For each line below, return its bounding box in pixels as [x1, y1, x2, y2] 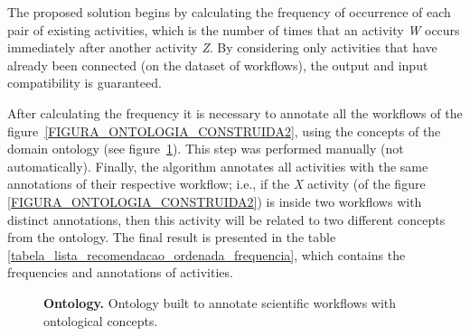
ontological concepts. [43, 311, 158, 330]
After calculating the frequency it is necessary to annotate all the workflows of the [7, 103, 463, 122]
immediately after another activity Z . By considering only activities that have [7, 38, 437, 57]
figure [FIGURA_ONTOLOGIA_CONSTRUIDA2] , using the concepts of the [7, 121, 441, 140]
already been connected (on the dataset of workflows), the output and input [7, 55, 428, 74]
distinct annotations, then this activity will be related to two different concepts [7, 210, 446, 229]
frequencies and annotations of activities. [7, 263, 233, 282]
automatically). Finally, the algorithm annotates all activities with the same [7, 156, 428, 175]
